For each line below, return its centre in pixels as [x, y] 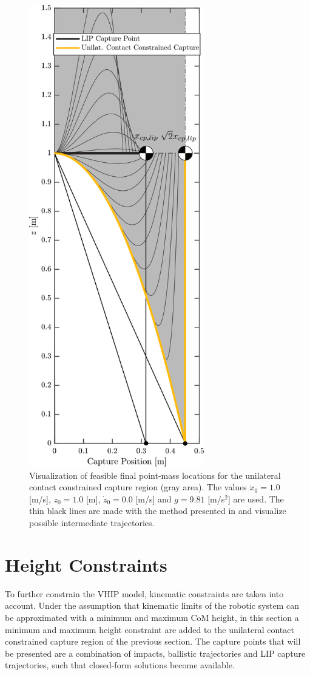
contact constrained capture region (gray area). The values [138, 487]
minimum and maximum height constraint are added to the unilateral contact [150, 629]
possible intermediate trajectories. [92, 523]
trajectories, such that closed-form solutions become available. [120, 665]
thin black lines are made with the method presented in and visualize [158, 511]
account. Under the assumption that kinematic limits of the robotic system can [152, 605]
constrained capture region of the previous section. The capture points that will [153, 641]
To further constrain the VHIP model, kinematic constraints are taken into [144, 593]
